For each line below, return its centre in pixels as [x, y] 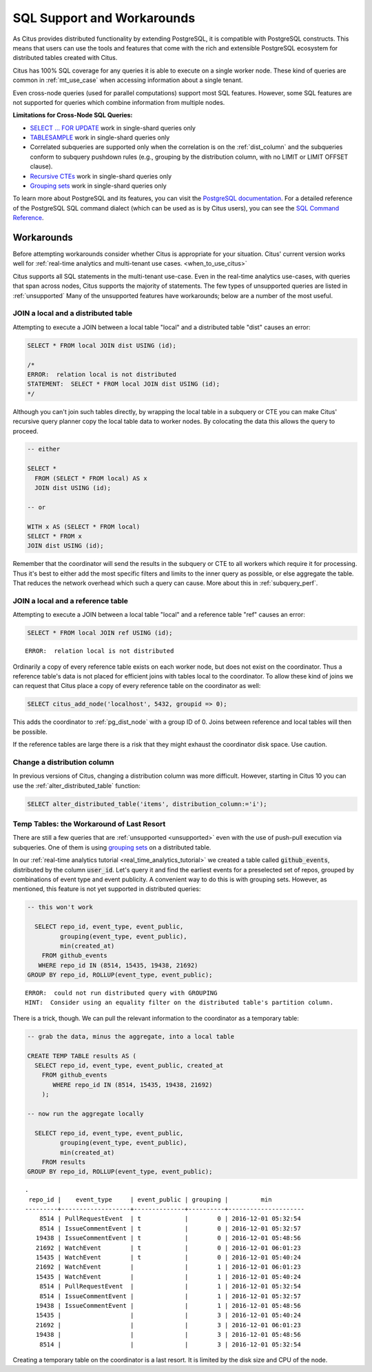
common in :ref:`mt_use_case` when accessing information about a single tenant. [128, 80]
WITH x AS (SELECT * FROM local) [84, 527]
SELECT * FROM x [55, 536]
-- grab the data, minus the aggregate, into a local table [131, 1036]
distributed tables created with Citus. [65, 58]
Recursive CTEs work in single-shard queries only [101, 176]
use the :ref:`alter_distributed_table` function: [77, 785]
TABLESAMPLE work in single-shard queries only [100, 137]
